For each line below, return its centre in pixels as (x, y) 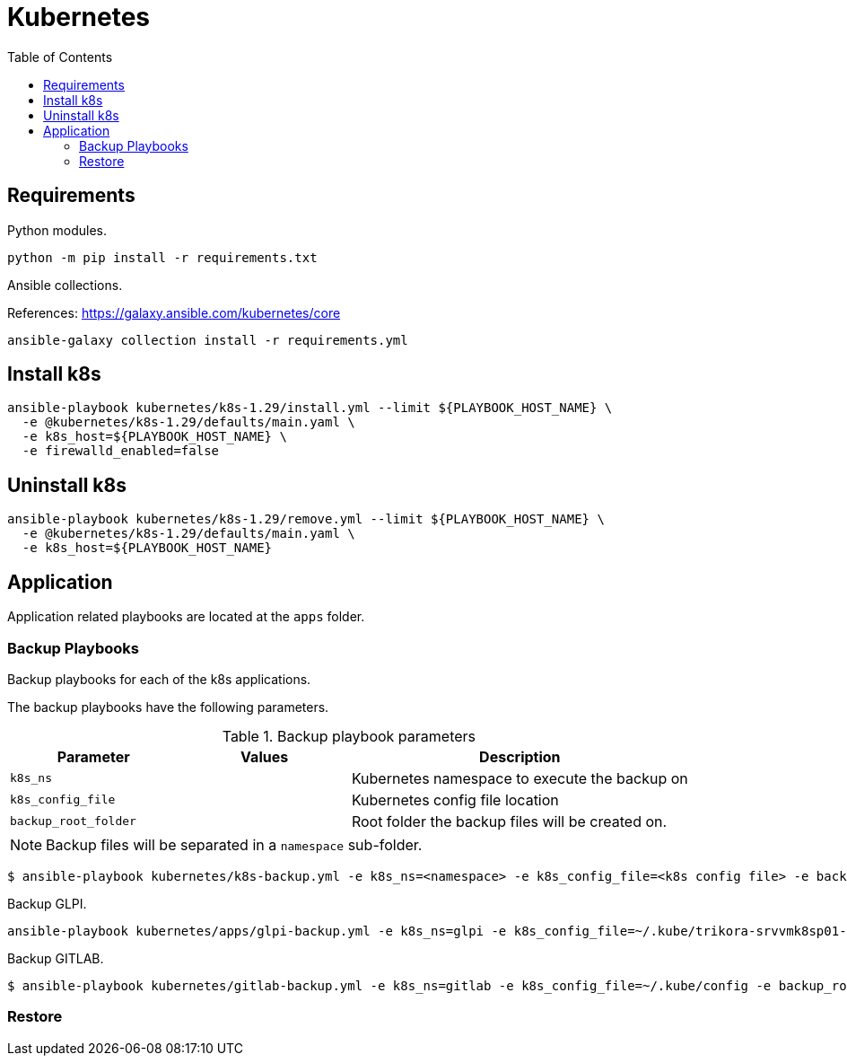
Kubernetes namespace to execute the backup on (520, 778)
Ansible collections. (65, 285)
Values (265, 756)
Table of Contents (60, 57)
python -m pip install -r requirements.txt (162, 257)
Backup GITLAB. (56, 958)
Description (520, 756)
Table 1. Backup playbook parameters (349, 736)
